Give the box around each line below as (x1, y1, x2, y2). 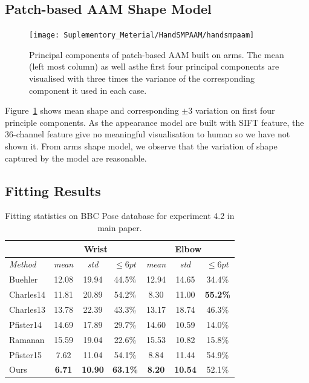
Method (9, 258, 36, 270)
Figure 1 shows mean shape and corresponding (5, 104, 179, 117)
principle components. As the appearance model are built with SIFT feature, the (5, 116, 304, 128)
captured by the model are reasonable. (5, 151, 147, 164)
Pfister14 (9, 318, 42, 330)
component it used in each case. (29, 83, 147, 96)
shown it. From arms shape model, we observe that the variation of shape (5, 140, 278, 152)
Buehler (9, 273, 38, 286)
